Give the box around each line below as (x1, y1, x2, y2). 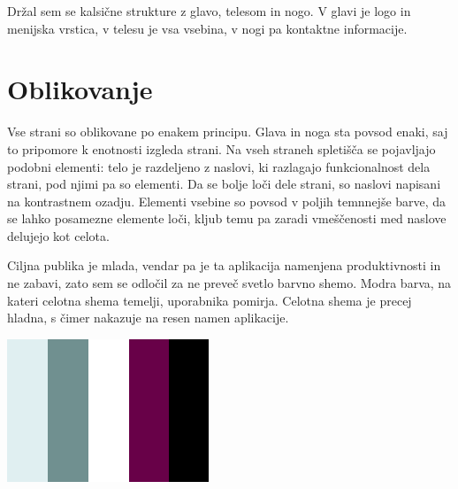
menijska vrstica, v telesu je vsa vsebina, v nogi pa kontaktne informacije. (7, 19, 408, 37)
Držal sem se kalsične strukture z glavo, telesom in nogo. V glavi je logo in (7, 2, 411, 19)
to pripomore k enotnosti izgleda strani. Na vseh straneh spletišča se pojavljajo (7, 139, 436, 158)
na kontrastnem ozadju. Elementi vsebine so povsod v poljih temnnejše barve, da (7, 191, 447, 210)
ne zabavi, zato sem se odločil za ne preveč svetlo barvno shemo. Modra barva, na (7, 274, 452, 292)
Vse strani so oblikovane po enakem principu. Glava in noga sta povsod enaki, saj (7, 122, 448, 141)
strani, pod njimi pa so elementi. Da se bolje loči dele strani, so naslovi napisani (7, 175, 441, 193)
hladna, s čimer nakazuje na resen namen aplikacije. (7, 308, 289, 327)
